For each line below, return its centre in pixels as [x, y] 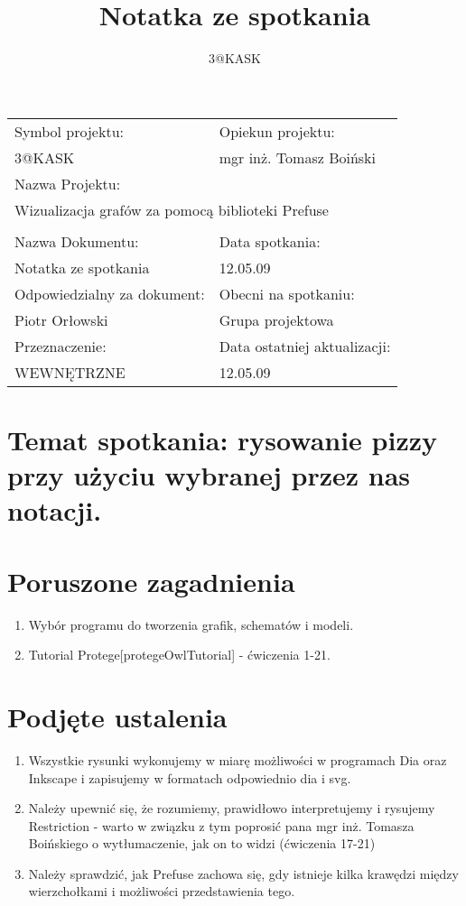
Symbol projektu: [69, 131]
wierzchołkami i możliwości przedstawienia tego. [162, 891]
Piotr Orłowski [61, 319]
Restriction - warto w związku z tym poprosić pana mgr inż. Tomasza [221, 825]
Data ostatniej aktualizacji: [305, 346]
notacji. [55, 510]
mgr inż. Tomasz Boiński [298, 157]
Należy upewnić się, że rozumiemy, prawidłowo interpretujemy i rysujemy [232, 808]
